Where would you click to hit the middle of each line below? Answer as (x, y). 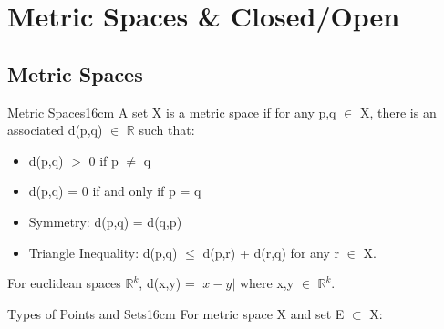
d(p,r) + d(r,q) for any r (271, 252)
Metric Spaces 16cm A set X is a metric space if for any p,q (172, 112)
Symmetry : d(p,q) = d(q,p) (105, 221)
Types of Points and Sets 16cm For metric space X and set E (176, 313)
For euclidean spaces (64, 283)
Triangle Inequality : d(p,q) (103, 252)
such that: (167, 130)
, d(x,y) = (167, 283)
